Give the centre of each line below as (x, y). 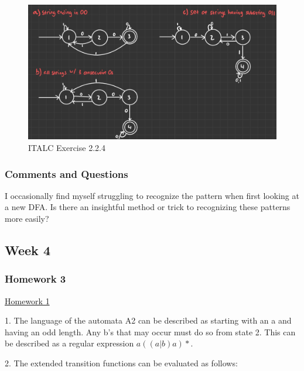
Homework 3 (35, 279)
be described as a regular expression (69, 343)
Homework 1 (27, 300)
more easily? (27, 219)
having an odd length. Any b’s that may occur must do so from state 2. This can (150, 332)
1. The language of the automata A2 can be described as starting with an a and (148, 320)
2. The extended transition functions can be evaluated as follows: (121, 363)
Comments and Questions (66, 174)
